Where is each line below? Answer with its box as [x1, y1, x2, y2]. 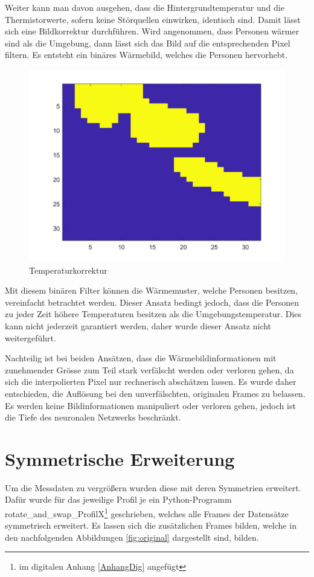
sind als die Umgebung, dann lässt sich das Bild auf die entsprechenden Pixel [5, 36, 290, 49]
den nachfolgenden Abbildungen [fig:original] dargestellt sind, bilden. [5, 530, 259, 543]
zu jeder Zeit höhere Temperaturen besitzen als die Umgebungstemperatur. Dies [5, 308, 302, 320]
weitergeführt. [5, 331, 56, 344]
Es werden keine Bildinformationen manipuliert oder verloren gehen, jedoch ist [5, 399, 296, 411]
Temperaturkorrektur [29, 263, 107, 276]
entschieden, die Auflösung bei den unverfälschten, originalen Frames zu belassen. [5, 387, 306, 399]
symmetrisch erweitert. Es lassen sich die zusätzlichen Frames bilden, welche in [5, 519, 296, 532]
